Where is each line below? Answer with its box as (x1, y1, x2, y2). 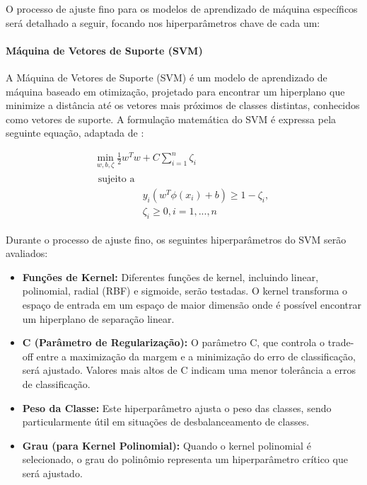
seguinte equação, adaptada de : (6, 125, 144, 140)
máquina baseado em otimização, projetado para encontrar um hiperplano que (6, 84, 345, 98)
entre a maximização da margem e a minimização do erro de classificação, (36, 348, 356, 363)
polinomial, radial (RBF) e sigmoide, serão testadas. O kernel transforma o (22, 283, 348, 298)
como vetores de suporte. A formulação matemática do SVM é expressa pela (6, 111, 337, 126)
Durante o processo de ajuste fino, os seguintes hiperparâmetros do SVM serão (6, 232, 346, 246)
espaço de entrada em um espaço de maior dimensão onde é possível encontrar (22, 297, 361, 312)
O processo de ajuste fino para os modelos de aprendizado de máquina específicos (6, 1, 358, 16)
